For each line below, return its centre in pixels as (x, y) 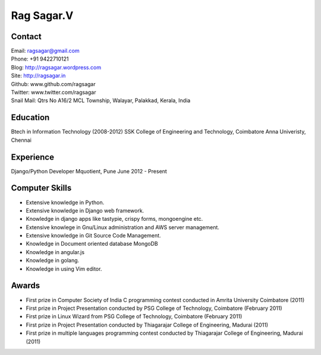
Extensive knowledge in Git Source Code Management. (93, 236)
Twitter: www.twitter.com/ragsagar (53, 93)
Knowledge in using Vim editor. (64, 269)
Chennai (21, 140)
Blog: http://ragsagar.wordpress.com (56, 67)
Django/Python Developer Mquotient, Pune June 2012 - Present (89, 171)
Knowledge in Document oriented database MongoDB (92, 244)
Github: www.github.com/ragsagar (53, 84)
